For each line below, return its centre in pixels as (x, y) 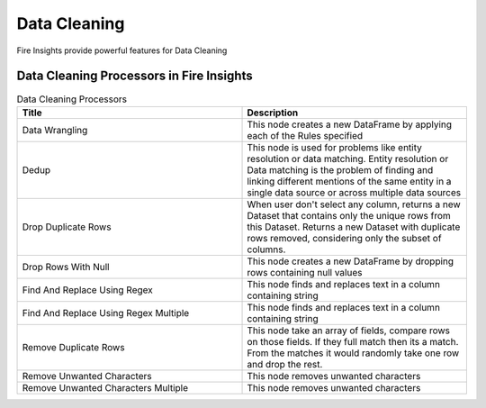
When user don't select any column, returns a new (354, 204)
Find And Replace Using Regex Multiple (106, 313)
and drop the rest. (285, 364)
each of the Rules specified (305, 135)
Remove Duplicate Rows (73, 347)
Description (273, 113)
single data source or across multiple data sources (354, 192)
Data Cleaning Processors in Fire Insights (135, 76)
